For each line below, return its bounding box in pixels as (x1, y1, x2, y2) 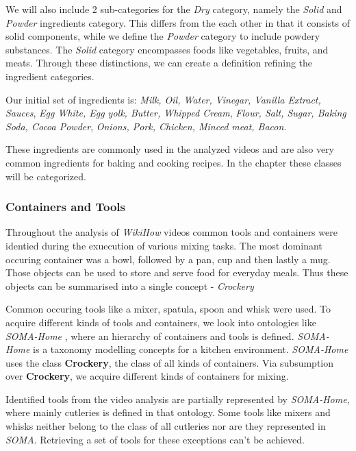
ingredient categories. (5, 69, 94, 83)
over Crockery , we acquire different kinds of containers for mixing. (5, 369, 289, 383)
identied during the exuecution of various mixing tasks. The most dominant (5, 238, 322, 252)
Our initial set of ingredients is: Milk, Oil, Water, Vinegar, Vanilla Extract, (5, 92, 321, 106)
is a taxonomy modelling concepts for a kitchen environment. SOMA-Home (33, 342, 348, 356)
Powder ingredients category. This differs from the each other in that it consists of (5, 15, 351, 29)
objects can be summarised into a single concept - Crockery (5, 278, 254, 293)
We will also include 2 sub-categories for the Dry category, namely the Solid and (5, 2, 342, 16)
